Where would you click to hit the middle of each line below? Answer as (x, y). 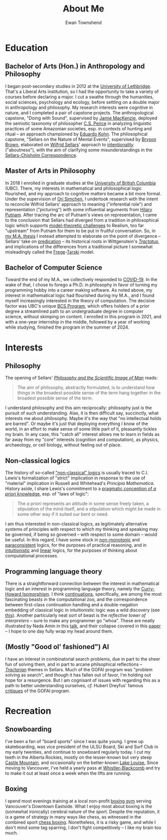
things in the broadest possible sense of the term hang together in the (89, 393)
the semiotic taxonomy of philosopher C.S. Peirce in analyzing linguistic (79, 123)
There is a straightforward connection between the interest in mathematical (82, 583)
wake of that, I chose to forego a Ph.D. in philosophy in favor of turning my (81, 285)
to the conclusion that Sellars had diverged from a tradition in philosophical (82, 220)
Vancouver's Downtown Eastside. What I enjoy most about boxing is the (79, 806)
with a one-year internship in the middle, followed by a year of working (78, 322)
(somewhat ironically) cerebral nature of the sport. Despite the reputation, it (83, 812)
